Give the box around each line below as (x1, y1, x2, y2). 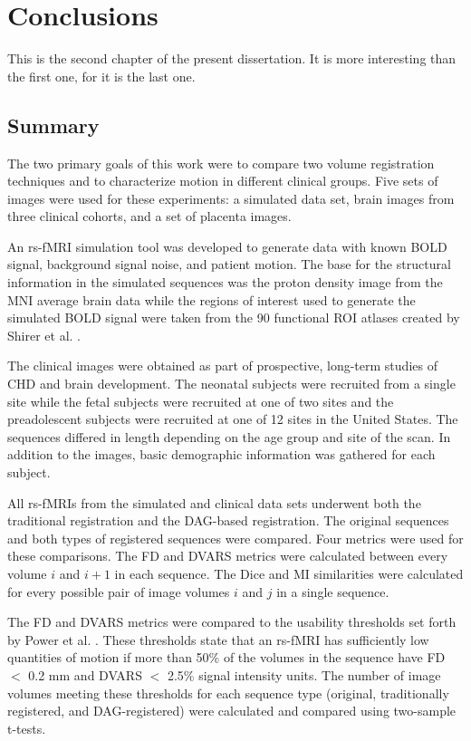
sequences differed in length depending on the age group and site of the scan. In (7, 427, 451, 446)
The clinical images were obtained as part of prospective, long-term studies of (7, 356, 437, 375)
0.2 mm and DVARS (28, 665, 142, 684)
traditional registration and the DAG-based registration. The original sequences (7, 511, 449, 530)
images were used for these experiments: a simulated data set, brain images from (7, 188, 455, 207)
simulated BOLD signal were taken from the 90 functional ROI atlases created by (7, 308, 460, 327)
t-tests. (7, 718, 46, 737)
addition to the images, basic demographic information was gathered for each (7, 445, 436, 464)
